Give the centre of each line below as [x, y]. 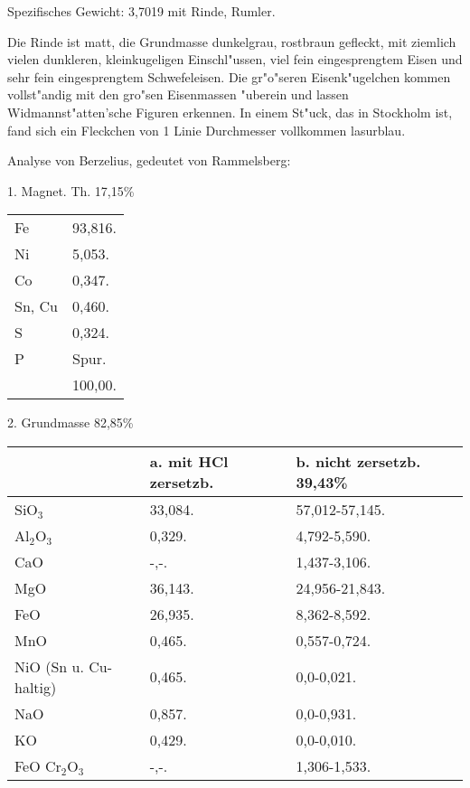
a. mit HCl [189, 461]
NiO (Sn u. [49, 666]
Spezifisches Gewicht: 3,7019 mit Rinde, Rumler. [141, 11]
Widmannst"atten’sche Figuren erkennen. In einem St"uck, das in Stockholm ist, [230, 112]
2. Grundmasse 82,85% [70, 422]
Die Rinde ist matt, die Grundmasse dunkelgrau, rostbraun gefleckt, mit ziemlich [232, 41]
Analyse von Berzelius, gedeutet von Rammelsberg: [149, 160]
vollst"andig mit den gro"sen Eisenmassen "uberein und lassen [178, 94]
